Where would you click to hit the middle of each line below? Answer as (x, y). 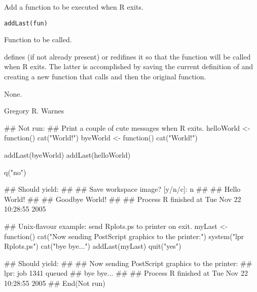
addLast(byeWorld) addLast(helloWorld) (67, 155)
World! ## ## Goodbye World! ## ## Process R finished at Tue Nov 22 (123, 199)
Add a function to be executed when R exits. (74, 7)
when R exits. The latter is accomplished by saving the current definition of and (129, 66)
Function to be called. (38, 39)
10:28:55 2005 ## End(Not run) (55, 283)
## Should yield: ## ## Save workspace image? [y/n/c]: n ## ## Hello (122, 189)
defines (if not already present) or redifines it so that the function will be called (127, 56)
